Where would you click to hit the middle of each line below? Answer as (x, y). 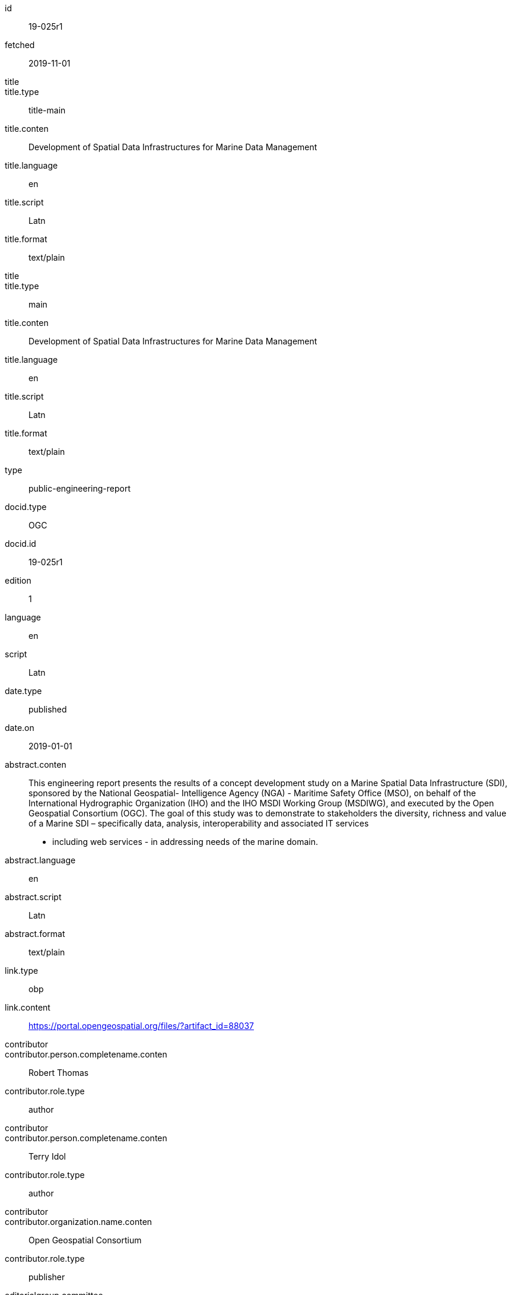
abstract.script (33, 897)
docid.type (26, 507)
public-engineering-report (79, 488)
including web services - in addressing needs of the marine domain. (185, 842)
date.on (20, 728)
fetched (20, 45)
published (48, 709)
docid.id (20, 544)
